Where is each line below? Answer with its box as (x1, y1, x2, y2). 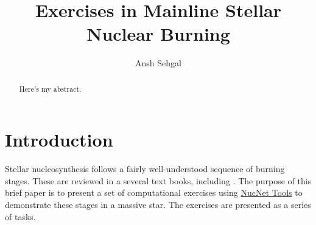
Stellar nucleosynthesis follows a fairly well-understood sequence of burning (5, 162, 285, 175)
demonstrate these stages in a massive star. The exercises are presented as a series (5, 198, 311, 211)
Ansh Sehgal (135, 57, 181, 69)
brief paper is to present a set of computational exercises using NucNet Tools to (5, 186, 303, 199)
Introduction (5, 127, 113, 152)
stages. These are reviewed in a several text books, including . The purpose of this (5, 174, 312, 187)
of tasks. (5, 210, 36, 223)
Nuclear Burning (86, 21, 230, 46)
